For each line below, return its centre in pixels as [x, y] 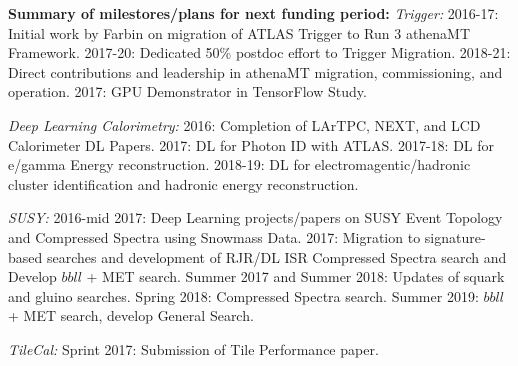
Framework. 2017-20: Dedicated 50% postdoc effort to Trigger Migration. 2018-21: [259, 52]
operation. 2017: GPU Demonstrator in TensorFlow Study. [187, 91]
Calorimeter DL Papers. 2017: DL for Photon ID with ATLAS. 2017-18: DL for [251, 144]
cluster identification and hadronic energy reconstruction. [183, 183]
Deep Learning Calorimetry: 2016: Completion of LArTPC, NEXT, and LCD [244, 124]
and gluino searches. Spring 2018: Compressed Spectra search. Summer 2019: [243, 295]
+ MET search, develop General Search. [131, 315]
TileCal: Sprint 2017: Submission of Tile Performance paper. [193, 348]
